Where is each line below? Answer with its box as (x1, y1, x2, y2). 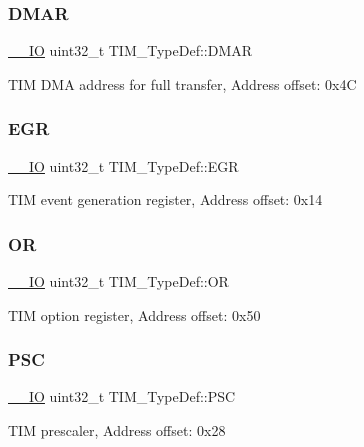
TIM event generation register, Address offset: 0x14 (8, 189, 323, 210)
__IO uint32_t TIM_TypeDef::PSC (8, 386, 236, 407)
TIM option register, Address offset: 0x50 (8, 304, 261, 325)
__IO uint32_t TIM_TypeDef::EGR (8, 155, 239, 176)
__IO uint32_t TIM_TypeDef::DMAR (8, 40, 253, 61)
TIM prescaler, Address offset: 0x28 (8, 420, 226, 441)
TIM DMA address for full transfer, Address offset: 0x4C (8, 73, 357, 94)
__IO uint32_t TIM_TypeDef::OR (8, 271, 229, 292)
